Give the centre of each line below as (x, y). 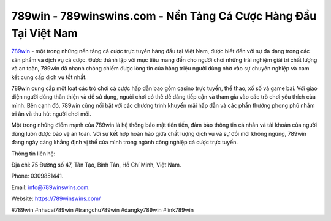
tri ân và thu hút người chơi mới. (51, 114)
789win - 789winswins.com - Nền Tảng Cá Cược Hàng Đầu (164, 16)
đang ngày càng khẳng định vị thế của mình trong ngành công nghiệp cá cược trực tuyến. (125, 142)
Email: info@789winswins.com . (51, 187)
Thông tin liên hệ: (33, 154)
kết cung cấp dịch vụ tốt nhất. (49, 77)
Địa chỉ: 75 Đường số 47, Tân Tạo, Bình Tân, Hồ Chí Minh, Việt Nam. (96, 165)
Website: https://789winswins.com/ (56, 198)
